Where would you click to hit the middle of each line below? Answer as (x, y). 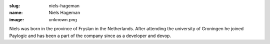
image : (17, 19)
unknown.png (63, 19)
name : (16, 13)
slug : (14, 6)
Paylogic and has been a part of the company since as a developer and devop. (90, 36)
